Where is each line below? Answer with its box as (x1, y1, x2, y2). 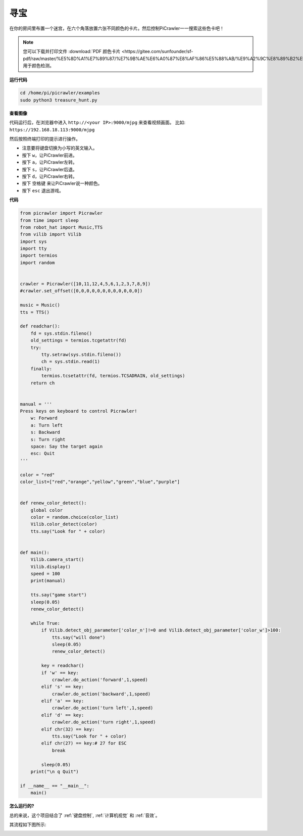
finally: (30, 366, 53, 371)
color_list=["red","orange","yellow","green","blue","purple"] (20, 479, 180, 484)
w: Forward (30, 415, 58, 421)
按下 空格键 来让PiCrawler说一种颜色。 (22, 180, 103, 186)
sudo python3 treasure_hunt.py (20, 97, 98, 103)
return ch (30, 380, 55, 386)
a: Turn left (30, 422, 63, 428)
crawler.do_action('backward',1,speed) (52, 691, 151, 697)
